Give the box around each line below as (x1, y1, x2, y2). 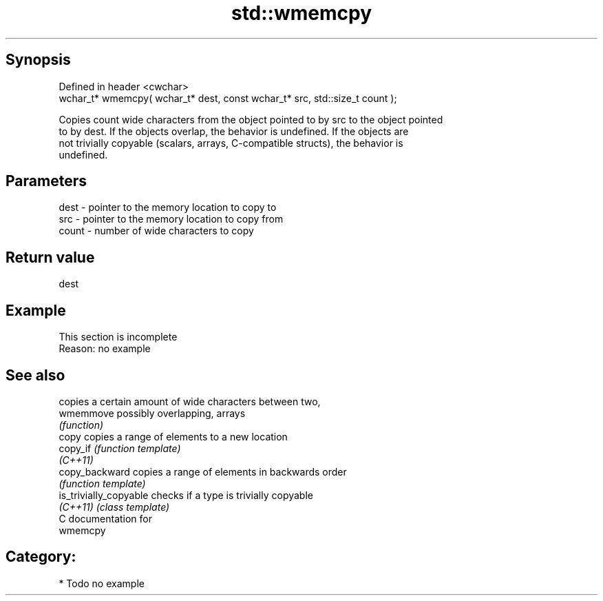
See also (6, 366, 65, 384)
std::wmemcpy (231, 1, 372, 25)
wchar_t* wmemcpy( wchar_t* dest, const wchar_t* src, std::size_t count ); (59, 92, 397, 104)
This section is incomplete (59, 331, 178, 343)
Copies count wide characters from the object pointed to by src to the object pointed (59, 113, 443, 125)
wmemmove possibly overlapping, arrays (59, 407, 246, 419)
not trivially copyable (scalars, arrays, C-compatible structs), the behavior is (59, 136, 403, 149)
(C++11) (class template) (59, 500, 170, 513)
